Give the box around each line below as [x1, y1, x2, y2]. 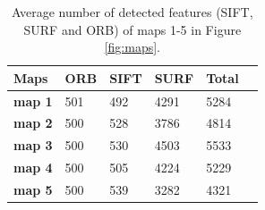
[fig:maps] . [104, 38, 160, 56]
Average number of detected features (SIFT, [12, 3, 253, 21]
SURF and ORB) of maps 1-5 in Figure [23, 20, 242, 38]
